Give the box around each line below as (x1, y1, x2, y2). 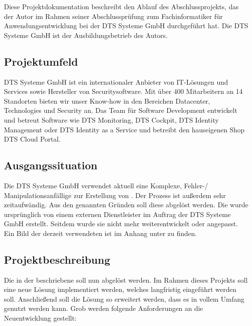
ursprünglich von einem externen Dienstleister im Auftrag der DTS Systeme (4, 209, 231, 219)
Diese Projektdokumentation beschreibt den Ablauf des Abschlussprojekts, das (4, 1, 239, 11)
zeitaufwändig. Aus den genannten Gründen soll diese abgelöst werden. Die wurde (4, 199, 249, 210)
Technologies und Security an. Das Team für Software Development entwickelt (4, 105, 237, 115)
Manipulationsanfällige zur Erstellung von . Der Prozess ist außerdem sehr (4, 190, 226, 200)
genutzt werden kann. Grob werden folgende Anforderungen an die (4, 303, 203, 313)
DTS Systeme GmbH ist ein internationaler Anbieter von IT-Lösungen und (4, 76, 228, 87)
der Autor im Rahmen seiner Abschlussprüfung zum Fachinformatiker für (4, 11, 223, 21)
